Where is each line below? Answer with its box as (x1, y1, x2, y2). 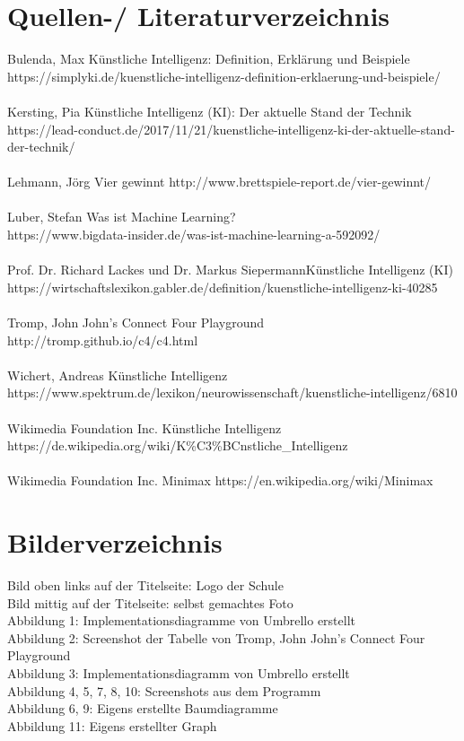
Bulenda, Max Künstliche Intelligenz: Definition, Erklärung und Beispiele (7, 49, 410, 68)
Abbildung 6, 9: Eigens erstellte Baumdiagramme (7, 699, 278, 718)
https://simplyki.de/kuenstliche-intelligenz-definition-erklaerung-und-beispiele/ (7, 66, 441, 85)
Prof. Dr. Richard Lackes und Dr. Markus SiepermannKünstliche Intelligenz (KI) (7, 260, 453, 279)
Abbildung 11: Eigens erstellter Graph (7, 716, 217, 735)
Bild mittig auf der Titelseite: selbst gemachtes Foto (7, 593, 293, 612)
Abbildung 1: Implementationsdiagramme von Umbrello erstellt (7, 611, 356, 630)
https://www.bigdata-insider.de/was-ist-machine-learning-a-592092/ (7, 225, 381, 244)
